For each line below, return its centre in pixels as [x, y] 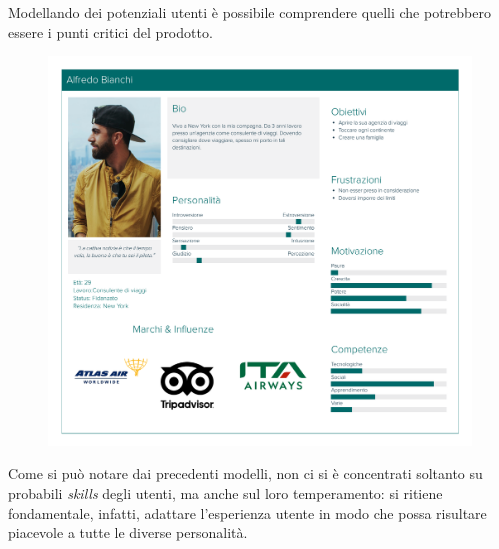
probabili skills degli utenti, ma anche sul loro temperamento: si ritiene [225, 493]
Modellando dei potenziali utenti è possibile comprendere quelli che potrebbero [249, 12]
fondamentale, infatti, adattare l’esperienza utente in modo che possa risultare [247, 512]
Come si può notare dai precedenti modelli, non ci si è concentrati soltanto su [245, 473]
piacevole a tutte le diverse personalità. [128, 532]
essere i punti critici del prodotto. [110, 31]
